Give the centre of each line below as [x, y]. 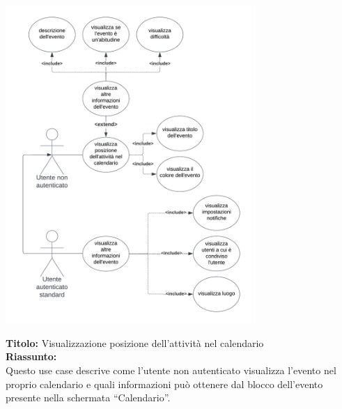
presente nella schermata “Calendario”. [88, 398]
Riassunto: [31, 356]
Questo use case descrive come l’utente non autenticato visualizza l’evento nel [171, 370]
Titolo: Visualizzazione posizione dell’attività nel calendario [135, 342]
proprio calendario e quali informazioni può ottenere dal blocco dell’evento [164, 384]
